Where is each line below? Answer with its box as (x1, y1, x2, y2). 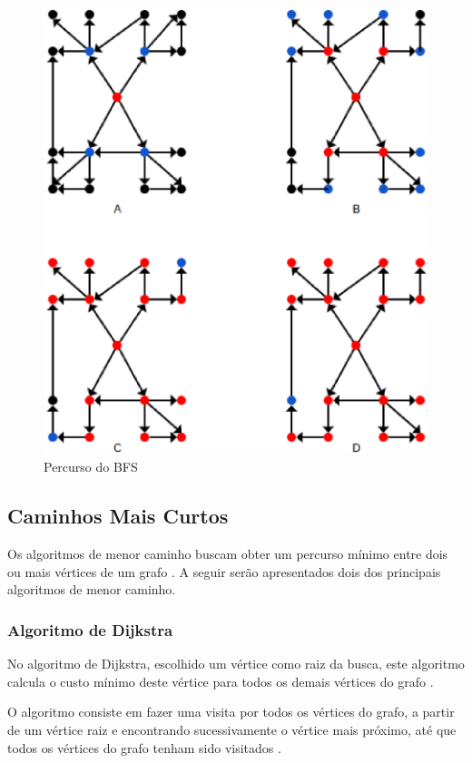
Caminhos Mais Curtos (7, 502, 229, 530)
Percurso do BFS (44, 457, 138, 476)
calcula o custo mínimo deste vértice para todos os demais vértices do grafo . (7, 671, 434, 690)
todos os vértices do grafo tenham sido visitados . (7, 738, 281, 757)
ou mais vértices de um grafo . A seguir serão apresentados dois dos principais (7, 562, 441, 581)
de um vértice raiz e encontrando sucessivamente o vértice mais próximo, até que (7, 719, 457, 739)
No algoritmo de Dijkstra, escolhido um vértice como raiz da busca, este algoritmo (7, 654, 465, 673)
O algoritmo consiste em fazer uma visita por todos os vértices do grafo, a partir (7, 702, 455, 721)
